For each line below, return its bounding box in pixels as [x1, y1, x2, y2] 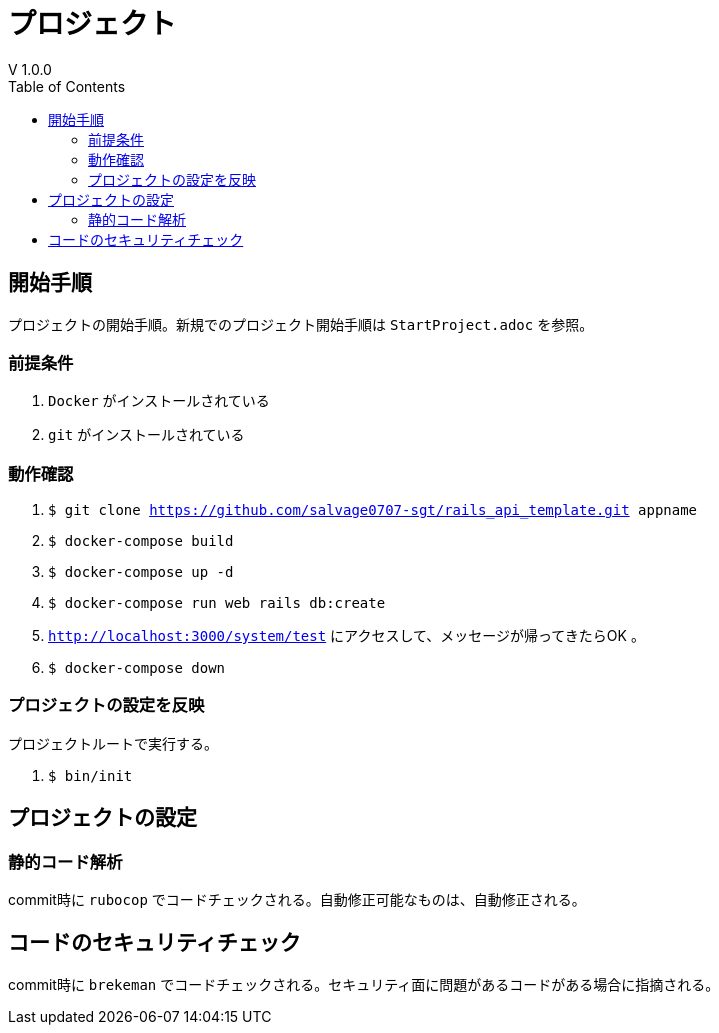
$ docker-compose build [48, 533, 234, 550]
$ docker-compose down [48, 660, 226, 677]
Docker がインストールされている [48, 392, 270, 410]
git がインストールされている [48, 426, 245, 444]
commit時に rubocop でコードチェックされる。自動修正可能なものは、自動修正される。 [8, 891, 586, 909]
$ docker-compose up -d [48, 564, 234, 581]
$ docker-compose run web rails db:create [48, 595, 386, 612]
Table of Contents [8, 77, 126, 95]
